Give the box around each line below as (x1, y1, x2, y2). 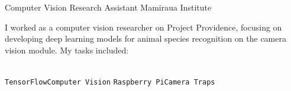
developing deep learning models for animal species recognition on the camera (5, 32, 286, 45)
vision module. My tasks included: (5, 43, 129, 56)
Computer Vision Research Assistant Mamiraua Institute (5, 1, 212, 13)
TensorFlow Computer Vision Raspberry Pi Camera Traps (5, 77, 215, 86)
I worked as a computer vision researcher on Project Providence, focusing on (5, 21, 282, 33)
